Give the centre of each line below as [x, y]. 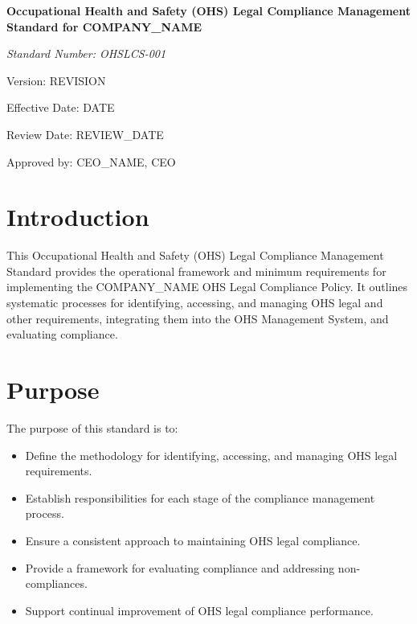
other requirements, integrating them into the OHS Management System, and [198, 318]
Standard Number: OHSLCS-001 [86, 53]
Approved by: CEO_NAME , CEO [91, 161]
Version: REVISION [56, 80]
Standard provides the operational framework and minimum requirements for [196, 271]
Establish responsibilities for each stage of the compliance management [200, 497]
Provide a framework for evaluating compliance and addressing [180, 567]
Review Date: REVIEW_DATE [85, 134]
